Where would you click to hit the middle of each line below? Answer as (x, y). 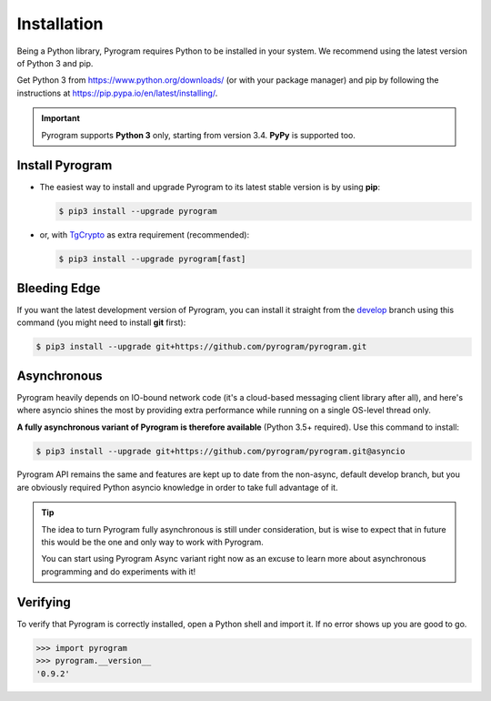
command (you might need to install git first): (101, 322)
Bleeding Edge (59, 288)
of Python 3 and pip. (55, 63)
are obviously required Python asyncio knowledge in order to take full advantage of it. (177, 487)
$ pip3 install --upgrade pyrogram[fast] (152, 259)
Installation (60, 24)
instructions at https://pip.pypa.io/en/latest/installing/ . (117, 93)
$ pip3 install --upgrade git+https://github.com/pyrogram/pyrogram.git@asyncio (220, 451)
